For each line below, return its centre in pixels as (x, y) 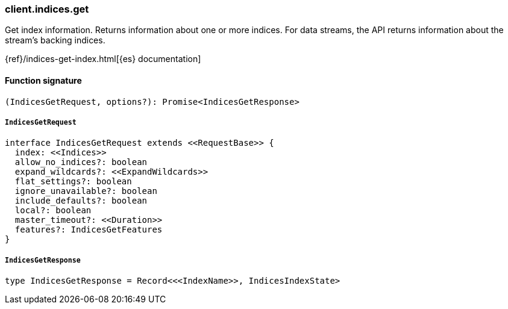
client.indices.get (47, 9)
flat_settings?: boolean (73, 182)
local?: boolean (53, 211)
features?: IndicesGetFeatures (89, 230)
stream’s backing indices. (55, 40)
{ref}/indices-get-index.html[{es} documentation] (103, 59)
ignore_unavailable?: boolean (86, 191)
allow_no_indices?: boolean (81, 162)
